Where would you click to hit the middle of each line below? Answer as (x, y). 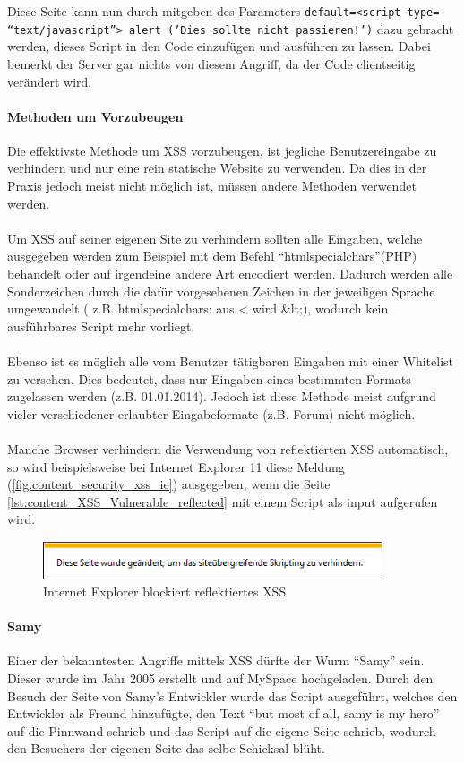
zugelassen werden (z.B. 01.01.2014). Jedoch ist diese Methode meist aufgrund (222, 396)
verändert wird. (50, 81)
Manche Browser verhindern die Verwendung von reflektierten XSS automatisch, (228, 448)
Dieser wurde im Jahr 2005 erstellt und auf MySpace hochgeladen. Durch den (220, 678)
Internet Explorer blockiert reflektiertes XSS (165, 592)
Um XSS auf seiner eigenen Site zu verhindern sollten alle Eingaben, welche (215, 238)
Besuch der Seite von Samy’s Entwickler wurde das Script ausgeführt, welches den (232, 695)
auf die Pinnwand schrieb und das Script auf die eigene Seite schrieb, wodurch (222, 730)
